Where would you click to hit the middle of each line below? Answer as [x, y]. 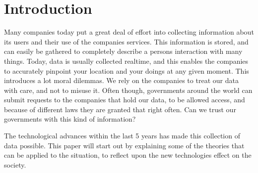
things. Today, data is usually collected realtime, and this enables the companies [126, 61]
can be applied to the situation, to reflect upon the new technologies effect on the [128, 155]
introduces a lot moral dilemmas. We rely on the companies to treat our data [121, 80]
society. [15, 164]
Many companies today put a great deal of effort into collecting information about [129, 32]
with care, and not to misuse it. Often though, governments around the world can [128, 90]
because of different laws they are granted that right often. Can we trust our [120, 109]
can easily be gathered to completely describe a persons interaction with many [123, 51]
